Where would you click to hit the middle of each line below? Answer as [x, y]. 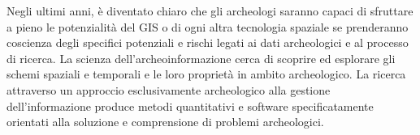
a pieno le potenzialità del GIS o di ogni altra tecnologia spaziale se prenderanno [208, 26]
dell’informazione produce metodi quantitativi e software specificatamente [190, 105]
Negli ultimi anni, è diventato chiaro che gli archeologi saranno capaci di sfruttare [210, 11]
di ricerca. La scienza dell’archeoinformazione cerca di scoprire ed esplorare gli [201, 58]
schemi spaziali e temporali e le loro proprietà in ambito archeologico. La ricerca [206, 74]
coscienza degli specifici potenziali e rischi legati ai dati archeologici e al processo [208, 42]
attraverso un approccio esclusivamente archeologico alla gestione [169, 89]
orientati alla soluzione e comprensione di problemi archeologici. [165, 122]
